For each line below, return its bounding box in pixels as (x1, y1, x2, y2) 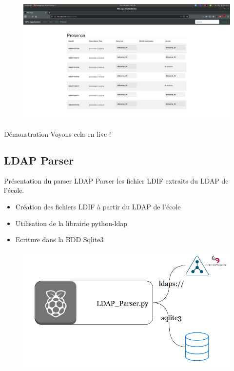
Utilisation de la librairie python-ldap (15, 218, 128, 228)
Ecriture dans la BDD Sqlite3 (15, 234, 104, 245)
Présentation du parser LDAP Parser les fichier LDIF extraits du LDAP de (4, 175, 229, 185)
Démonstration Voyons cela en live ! (4, 129, 111, 139)
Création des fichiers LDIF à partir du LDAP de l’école (15, 202, 181, 212)
